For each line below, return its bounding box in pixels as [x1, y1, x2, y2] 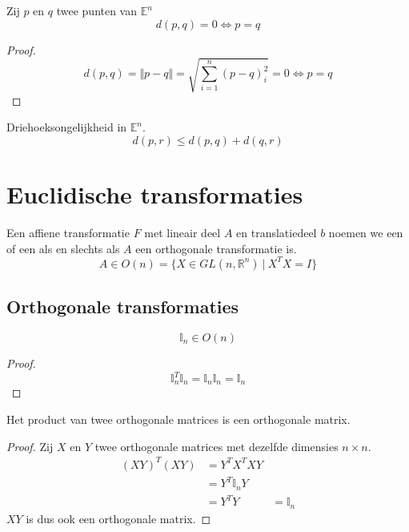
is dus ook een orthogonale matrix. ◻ [26, 510, 211, 526]
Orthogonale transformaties [6, 294, 239, 319]
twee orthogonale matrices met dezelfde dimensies [94, 437, 339, 454]
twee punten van [56, 2, 138, 18]
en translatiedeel [236, 224, 317, 241]
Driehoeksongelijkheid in [6, 119, 127, 135]
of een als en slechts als [6, 240, 120, 256]
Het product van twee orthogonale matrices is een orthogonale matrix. [6, 411, 351, 428]
